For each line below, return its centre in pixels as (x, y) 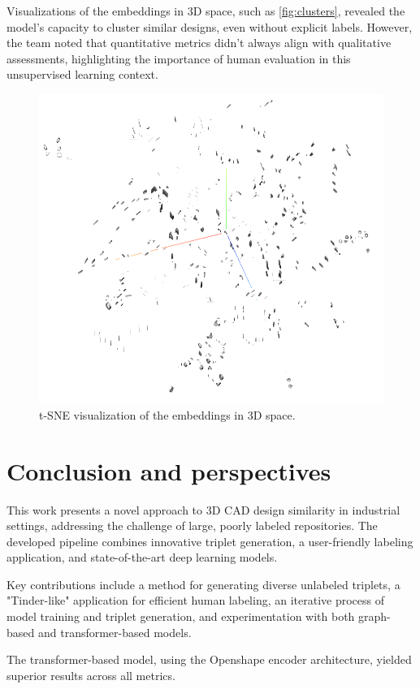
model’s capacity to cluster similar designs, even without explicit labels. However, (210, 26)
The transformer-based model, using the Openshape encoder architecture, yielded (209, 659)
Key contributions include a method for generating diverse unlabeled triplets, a (204, 584)
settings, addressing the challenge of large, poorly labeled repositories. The (192, 525)
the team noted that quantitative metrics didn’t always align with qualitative (199, 43)
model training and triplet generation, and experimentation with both (181, 616)
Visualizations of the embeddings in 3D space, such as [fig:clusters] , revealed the (206, 11)
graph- (375, 616)
